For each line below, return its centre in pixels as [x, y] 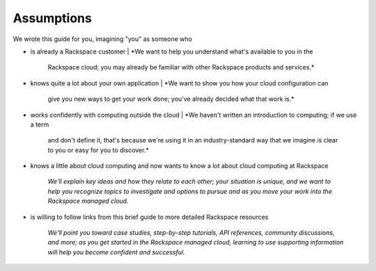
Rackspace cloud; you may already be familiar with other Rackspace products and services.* [181, 67]
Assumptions [52, 18]
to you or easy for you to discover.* [98, 150]
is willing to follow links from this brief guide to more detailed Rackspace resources [149, 217]
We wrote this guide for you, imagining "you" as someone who [103, 39]
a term [40, 124]
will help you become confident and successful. [116, 252]
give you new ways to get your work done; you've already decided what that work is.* [171, 99]
